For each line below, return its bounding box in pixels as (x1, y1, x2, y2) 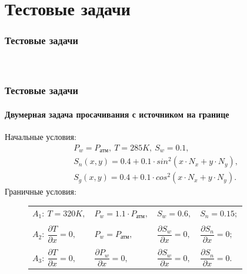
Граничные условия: (5, 185, 76, 198)
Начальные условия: (5, 131, 76, 143)
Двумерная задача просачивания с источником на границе (5, 108, 229, 120)
